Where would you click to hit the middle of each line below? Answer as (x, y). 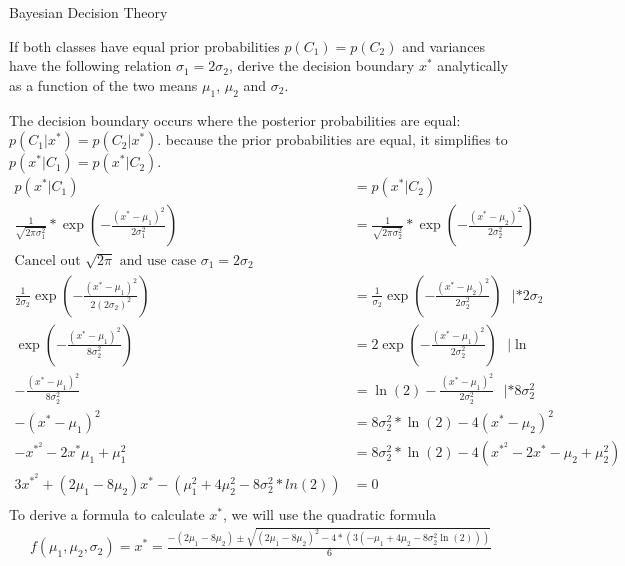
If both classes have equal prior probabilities (144, 45)
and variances (444, 45)
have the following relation (90, 65)
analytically (473, 65)
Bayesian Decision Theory (88, 12)
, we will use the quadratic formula (330, 513)
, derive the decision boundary (321, 65)
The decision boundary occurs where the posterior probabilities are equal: (235, 119)
